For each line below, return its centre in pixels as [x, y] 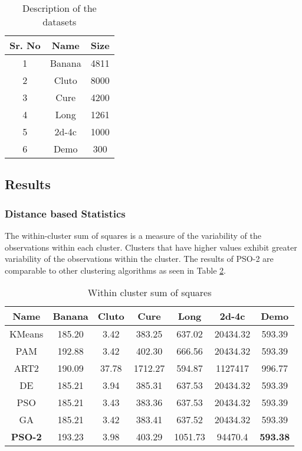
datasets [60, 22]
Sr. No [25, 45]
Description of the [60, 8]
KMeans [27, 334]
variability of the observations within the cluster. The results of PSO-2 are [139, 259]
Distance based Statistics [65, 213]
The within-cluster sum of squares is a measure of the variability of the [133, 235]
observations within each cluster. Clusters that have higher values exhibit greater [151, 247]
